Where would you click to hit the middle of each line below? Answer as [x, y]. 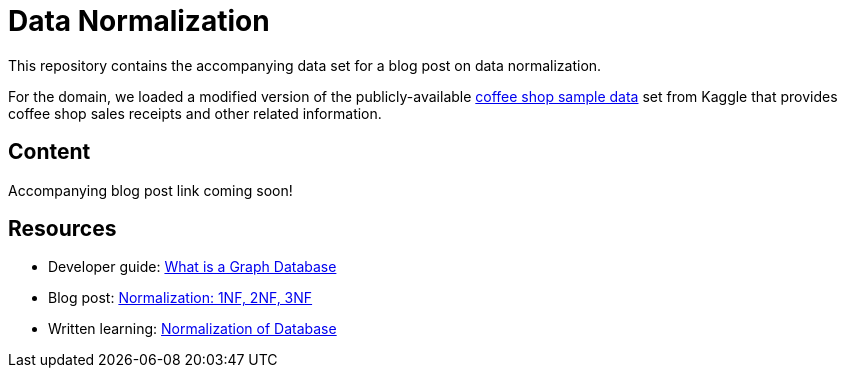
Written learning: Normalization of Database [192, 329]
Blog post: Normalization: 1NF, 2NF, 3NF [180, 298]
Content [49, 152]
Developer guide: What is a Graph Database [192, 267]
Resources [62, 229]
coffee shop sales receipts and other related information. [195, 113]
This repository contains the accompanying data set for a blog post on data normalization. [305, 65]
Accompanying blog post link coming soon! [150, 190]
